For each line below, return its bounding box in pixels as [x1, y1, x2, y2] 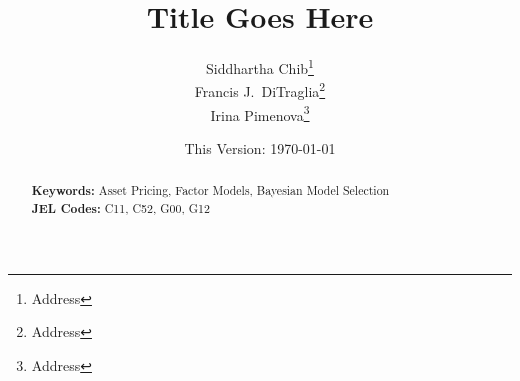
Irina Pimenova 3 [210, 101, 310, 125]
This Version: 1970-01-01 [184, 137, 336, 158]
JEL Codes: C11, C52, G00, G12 [31, 199, 210, 217]
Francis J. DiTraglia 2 [194, 78, 326, 102]
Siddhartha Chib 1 [206, 55, 314, 78]
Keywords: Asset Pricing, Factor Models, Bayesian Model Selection [31, 182, 390, 200]
